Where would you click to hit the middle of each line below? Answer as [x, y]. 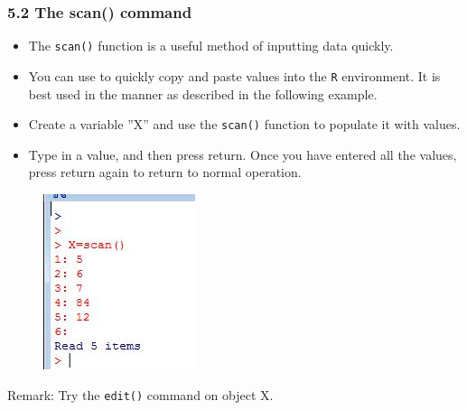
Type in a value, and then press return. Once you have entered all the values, [243, 154]
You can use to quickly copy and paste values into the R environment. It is [234, 75]
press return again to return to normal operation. [165, 172]
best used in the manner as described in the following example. [203, 93]
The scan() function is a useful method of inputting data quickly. [211, 46]
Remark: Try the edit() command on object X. [140, 394]
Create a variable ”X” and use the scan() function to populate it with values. [244, 124]
